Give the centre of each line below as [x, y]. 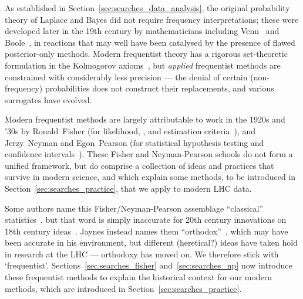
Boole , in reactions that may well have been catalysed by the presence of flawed [150, 42]
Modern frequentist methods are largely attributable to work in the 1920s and [145, 119]
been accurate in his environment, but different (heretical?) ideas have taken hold [151, 242]
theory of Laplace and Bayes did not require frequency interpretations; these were [152, 19]
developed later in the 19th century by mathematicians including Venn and [142, 31]
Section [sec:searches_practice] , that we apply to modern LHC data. [128, 188]
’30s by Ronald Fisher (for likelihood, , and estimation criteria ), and [130, 130]
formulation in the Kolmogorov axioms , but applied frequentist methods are [143, 65]
